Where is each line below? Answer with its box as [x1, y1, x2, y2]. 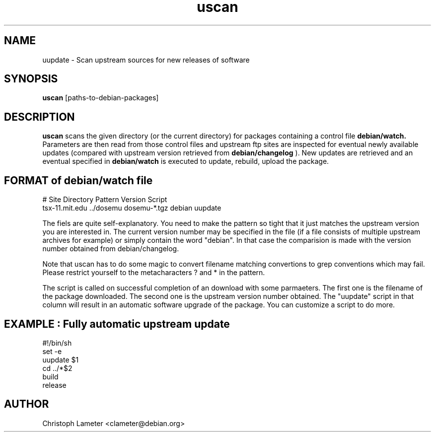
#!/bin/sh [42, 338, 72, 347]
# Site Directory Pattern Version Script [42, 195, 167, 204]
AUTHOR [4, 398, 49, 411]
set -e [42, 347, 62, 356]
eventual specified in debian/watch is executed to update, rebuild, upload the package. [42, 157, 329, 166]
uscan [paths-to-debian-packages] [42, 93, 159, 102]
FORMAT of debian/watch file [4, 174, 153, 187]
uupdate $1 [42, 355, 79, 364]
